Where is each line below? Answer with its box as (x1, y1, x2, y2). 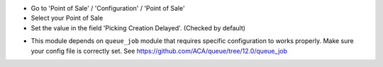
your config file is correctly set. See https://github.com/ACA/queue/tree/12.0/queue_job (30, 47, 287, 55)
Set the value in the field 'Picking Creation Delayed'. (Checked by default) (30, 23, 246, 32)
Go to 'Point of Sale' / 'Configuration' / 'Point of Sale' (30, 4, 185, 12)
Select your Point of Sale (30, 14, 104, 23)
